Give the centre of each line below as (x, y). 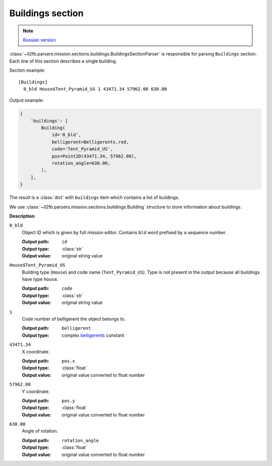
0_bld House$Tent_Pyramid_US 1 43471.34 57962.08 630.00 (95, 89)
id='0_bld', (66, 135)
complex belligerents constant (93, 335)
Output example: (26, 100)
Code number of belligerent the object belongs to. (74, 319)
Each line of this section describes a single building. (63, 61)
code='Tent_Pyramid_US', (82, 149)
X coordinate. (36, 351)
